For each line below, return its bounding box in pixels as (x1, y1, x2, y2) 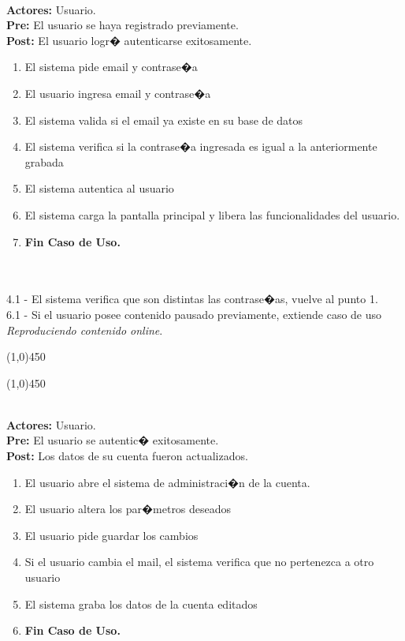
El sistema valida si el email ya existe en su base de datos (24, 111, 303, 128)
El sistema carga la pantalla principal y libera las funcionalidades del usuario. (24, 206, 400, 223)
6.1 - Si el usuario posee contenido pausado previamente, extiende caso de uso (6, 306, 382, 322)
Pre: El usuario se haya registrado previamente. (6, 17, 239, 33)
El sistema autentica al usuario (24, 180, 174, 197)
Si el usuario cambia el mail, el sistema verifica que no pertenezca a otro (24, 553, 374, 570)
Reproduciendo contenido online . (6, 321, 163, 338)
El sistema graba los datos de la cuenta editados (24, 595, 258, 612)
